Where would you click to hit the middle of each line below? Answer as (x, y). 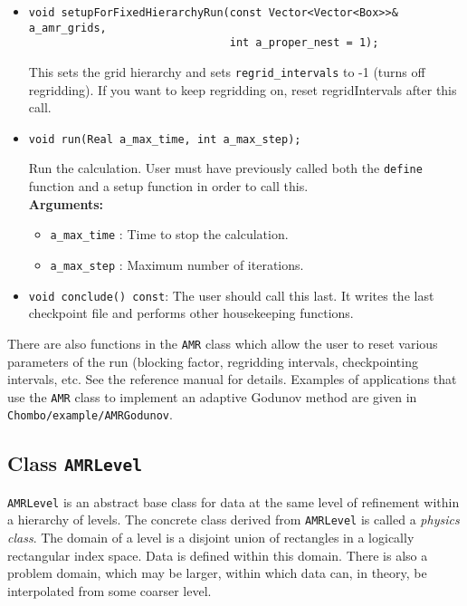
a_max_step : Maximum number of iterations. (177, 264)
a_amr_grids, (67, 28)
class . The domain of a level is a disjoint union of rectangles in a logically (211, 538)
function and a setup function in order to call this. (168, 186)
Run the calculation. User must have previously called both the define (225, 168)
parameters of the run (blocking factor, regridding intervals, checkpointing (213, 361)
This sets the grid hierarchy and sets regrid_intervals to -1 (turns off (227, 71)
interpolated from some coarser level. (110, 590)
